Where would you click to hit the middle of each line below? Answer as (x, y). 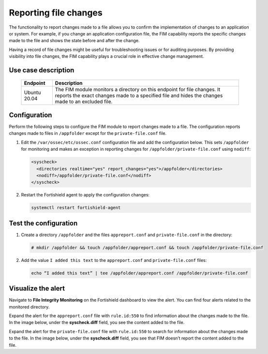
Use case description (42, 70)
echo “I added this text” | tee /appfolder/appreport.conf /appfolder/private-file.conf (140, 273)
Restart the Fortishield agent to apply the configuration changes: (85, 195)
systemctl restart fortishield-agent (76, 208)
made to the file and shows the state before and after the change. (74, 41)
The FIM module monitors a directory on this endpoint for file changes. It (138, 89)
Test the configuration (43, 223)
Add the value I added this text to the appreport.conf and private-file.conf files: (114, 260)
